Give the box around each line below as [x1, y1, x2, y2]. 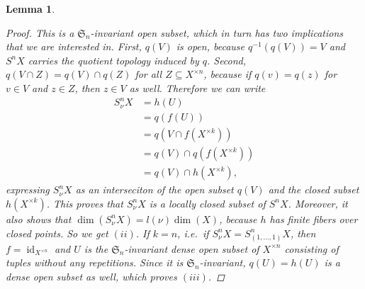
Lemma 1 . [6, 1, 55, 16]
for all [135, 67, 162, 81]
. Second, [206, 52, 247, 67]
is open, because [176, 39, 245, 54]
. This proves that [46, 195, 123, 210]
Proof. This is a [6, 25, 74, 40]
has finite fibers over [269, 211, 358, 226]
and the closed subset [268, 182, 359, 197]
